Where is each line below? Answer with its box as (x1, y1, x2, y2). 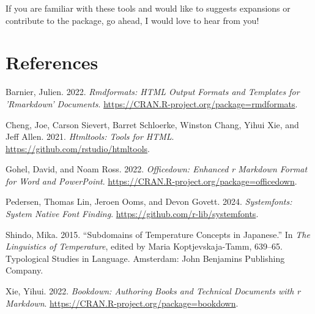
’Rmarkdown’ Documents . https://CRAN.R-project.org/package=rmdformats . (6, 97, 298, 110)
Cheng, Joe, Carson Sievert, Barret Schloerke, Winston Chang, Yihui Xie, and (6, 118, 299, 131)
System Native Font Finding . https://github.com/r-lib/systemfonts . (6, 207, 259, 220)
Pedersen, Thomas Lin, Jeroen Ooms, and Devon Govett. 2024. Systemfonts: (6, 195, 292, 208)
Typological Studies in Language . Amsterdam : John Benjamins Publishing (6, 251, 285, 264)
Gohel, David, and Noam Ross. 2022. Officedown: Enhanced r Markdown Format (6, 163, 308, 175)
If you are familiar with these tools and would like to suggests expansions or (6, 2, 291, 14)
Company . (6, 264, 43, 277)
